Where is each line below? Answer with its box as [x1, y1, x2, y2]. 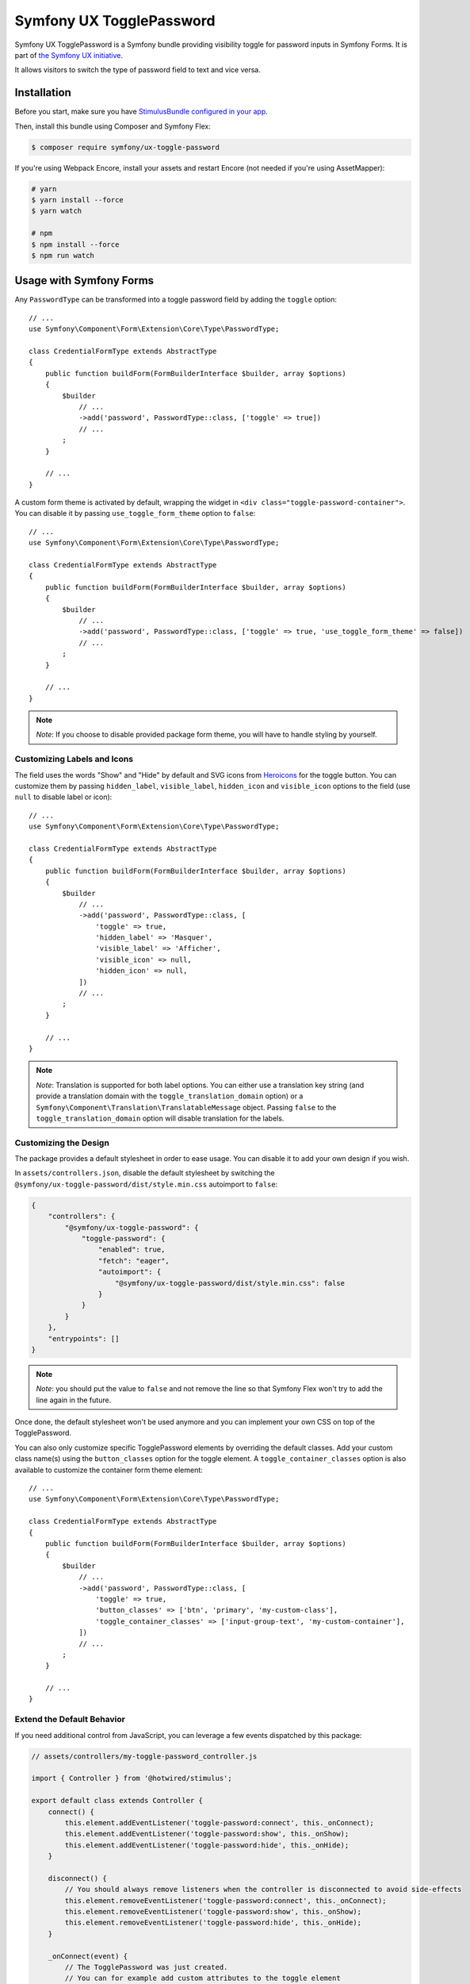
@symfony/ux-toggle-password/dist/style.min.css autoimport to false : [14, 1179, 278, 1189]
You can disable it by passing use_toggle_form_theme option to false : [14, 509, 256, 518]
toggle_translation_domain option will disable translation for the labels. [36, 1113, 285, 1123]
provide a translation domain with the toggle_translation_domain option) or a [36, 1091, 304, 1101]
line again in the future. [36, 1395, 112, 1405]
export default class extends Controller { [31, 1796, 204, 1805]
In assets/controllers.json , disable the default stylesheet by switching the [14, 1168, 275, 1178]
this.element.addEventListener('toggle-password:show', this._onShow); [64, 1829, 350, 1839]
